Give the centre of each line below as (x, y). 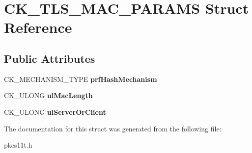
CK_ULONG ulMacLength (48, 95)
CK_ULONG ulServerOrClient (55, 112)
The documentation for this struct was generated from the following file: (113, 128)
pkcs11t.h (18, 145)
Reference (38, 27)
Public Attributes (50, 58)
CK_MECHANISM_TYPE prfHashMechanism (81, 79)
